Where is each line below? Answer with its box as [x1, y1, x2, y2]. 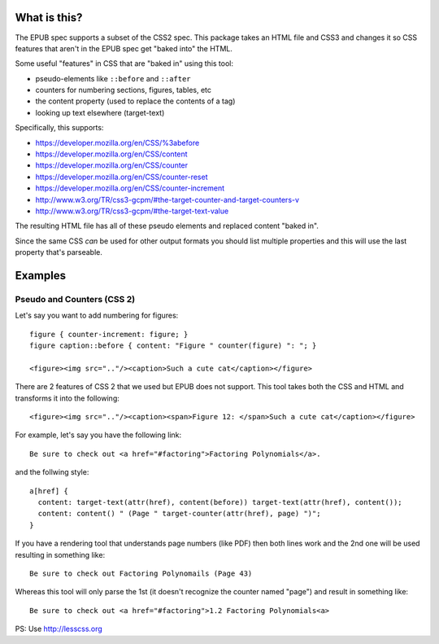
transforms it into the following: [15, 393, 120, 403]
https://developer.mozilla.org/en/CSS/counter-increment [35, 183, 225, 193]
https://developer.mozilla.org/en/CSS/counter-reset [35, 172, 208, 182]
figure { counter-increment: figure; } [29, 330, 189, 339]
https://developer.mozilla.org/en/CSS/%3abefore [35, 138, 200, 147]
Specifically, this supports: [15, 123, 104, 133]
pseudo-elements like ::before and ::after [35, 73, 191, 83]
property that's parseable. [15, 248, 103, 257]
